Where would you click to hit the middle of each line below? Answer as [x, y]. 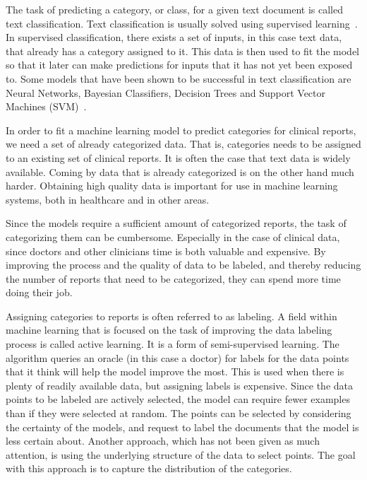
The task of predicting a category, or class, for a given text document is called [174, 9]
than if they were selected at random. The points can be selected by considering [179, 413]
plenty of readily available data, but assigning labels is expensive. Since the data [179, 385]
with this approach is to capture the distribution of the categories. [149, 468]
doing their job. [39, 292]
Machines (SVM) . [46, 106]
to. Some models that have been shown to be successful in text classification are [179, 78]
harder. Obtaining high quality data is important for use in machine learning [172, 186]
